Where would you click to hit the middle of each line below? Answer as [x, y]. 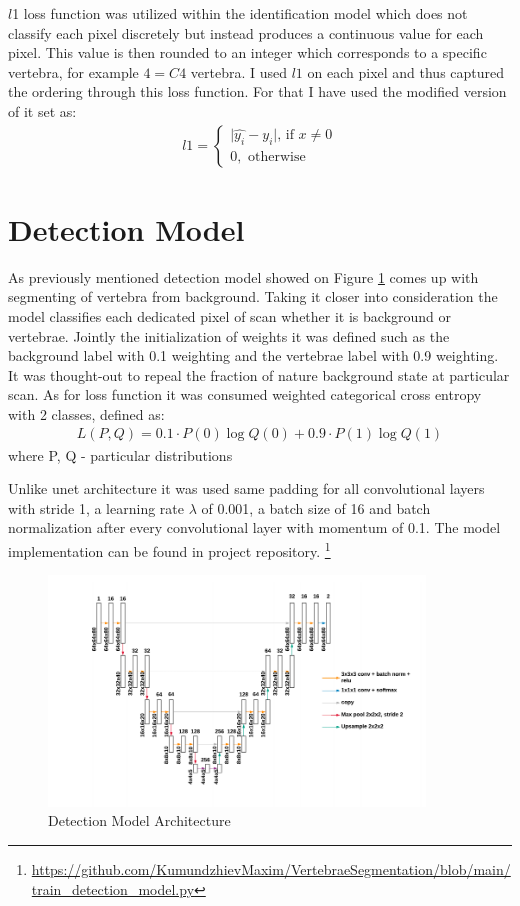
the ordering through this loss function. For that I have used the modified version [257, 91]
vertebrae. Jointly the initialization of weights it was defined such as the [229, 335]
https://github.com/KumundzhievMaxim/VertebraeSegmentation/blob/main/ [271, 868]
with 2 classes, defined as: [86, 413]
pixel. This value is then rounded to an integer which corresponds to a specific [247, 52]
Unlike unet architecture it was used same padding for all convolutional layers [246, 488]
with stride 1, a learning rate [96, 507]
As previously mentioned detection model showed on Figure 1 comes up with [243, 276]
